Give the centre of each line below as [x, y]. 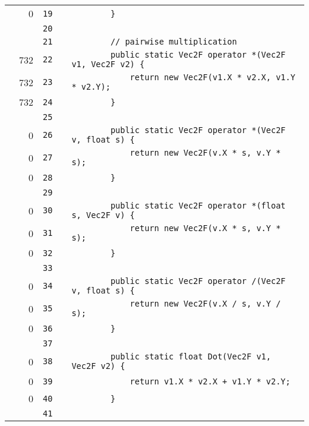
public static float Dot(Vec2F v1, [190, 356]
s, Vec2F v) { [103, 215]
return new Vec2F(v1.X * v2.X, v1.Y [212, 77]
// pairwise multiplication [174, 42]
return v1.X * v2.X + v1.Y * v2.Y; [210, 381]
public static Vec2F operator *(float [198, 206]
